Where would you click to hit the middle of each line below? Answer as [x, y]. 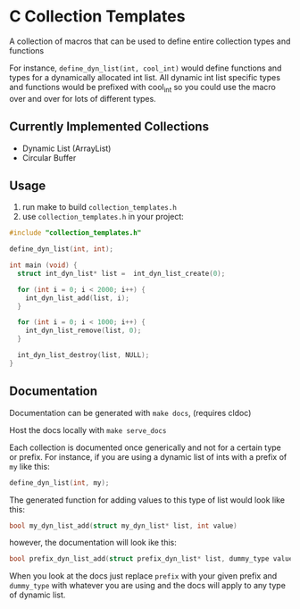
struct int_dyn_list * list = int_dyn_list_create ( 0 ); [121, 273]
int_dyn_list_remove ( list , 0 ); [83, 331]
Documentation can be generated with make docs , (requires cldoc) [130, 413]
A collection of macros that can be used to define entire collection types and [150, 41]
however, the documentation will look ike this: [93, 543]
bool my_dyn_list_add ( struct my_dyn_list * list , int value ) [124, 526]
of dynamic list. [37, 595]
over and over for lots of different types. [83, 98]
